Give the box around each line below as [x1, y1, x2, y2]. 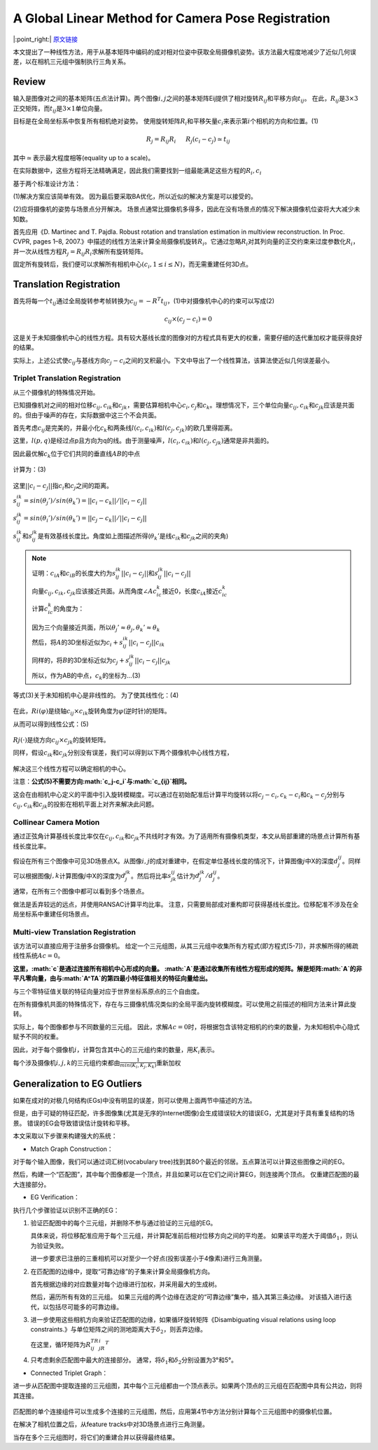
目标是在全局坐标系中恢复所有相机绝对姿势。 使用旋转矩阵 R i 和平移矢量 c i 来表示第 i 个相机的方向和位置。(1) [13, 117, 318, 127]
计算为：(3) [13, 466, 46, 474]
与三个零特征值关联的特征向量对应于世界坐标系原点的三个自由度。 [13, 987, 203, 996]
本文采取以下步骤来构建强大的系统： [13, 1131, 118, 1141]
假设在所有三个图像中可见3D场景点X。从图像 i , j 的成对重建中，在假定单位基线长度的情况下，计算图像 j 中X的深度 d [13, 856, 339, 865]
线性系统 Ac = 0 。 [13, 951, 64, 960]
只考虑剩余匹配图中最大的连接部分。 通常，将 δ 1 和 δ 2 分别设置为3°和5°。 [30, 1355, 238, 1366]
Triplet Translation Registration [13, 373, 122, 383]
